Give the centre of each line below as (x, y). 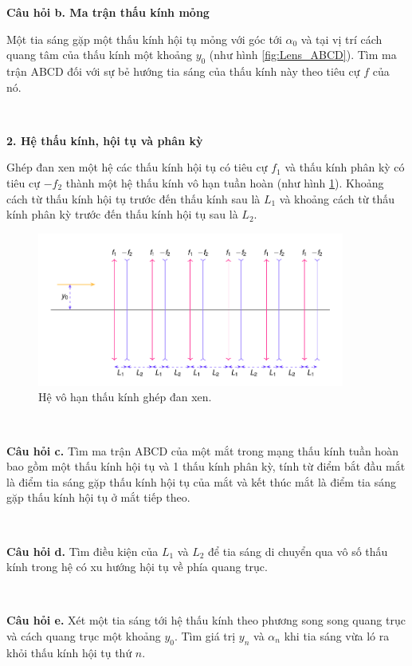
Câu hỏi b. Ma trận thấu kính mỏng (108, 12)
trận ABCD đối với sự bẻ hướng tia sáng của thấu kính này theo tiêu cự (183, 71)
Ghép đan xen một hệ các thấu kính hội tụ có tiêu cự (137, 167)
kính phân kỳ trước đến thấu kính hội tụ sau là (122, 214)
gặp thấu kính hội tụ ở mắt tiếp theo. (98, 497)
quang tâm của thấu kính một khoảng (99, 55)
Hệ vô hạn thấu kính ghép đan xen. (125, 397)
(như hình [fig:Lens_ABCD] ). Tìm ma (303, 55)
